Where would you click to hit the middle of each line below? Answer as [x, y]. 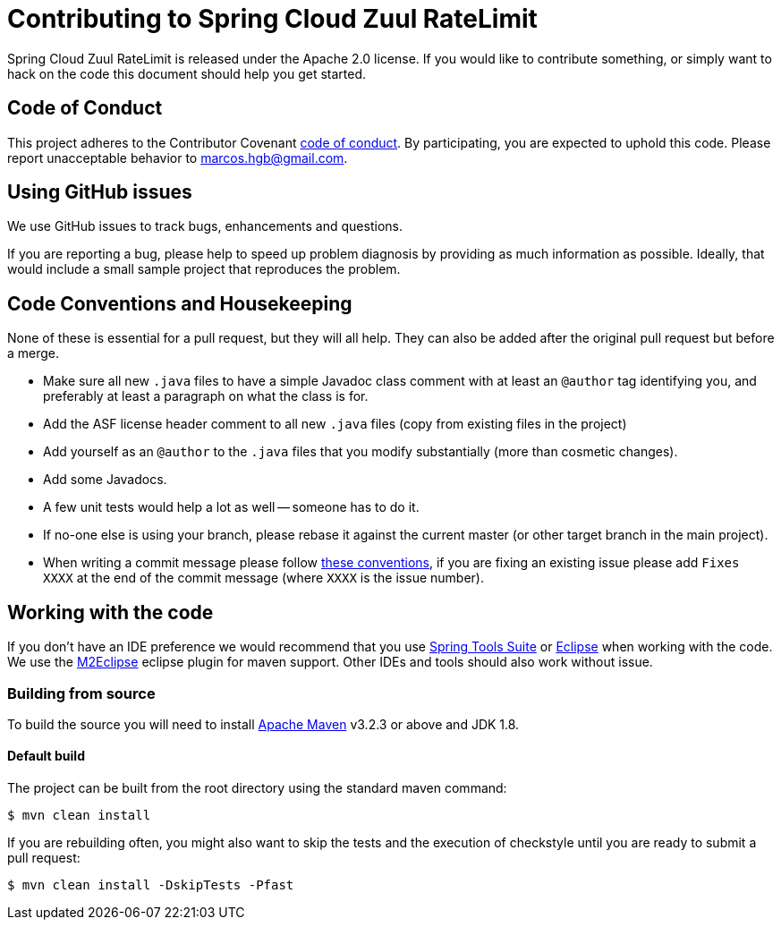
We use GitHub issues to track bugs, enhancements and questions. [205, 226]
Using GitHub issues [100, 192]
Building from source [81, 693]
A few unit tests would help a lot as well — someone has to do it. [231, 507]
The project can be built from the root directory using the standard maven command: [257, 788]
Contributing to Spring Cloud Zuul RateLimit [272, 19]
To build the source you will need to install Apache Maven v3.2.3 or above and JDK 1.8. [263, 724]
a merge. [34, 353]
